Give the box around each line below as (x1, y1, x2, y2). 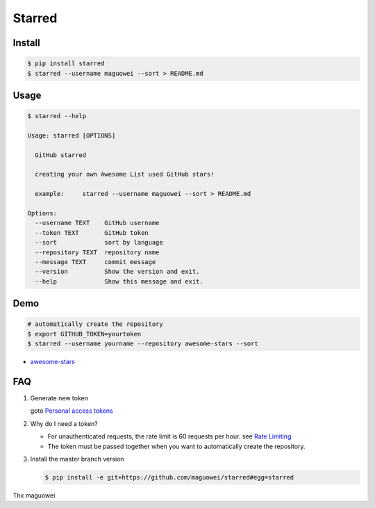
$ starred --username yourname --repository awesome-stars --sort (27, 340, 258, 347)
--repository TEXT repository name (35, 248, 160, 256)
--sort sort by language (35, 238, 163, 247)
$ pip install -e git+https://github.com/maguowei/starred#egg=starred (44, 473, 294, 481)
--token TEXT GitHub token (35, 229, 149, 236)
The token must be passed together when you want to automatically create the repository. (47, 442, 306, 450)
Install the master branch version (30, 455, 124, 463)
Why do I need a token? (30, 419, 98, 427)
